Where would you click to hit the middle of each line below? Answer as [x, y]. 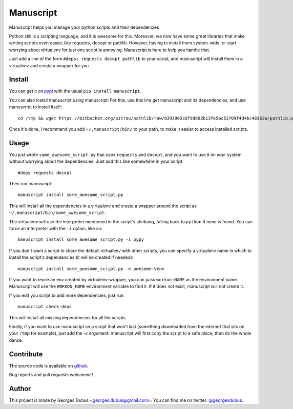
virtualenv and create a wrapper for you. [50, 65]
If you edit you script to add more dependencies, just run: [67, 295]
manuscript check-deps [45, 307]
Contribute [26, 354]
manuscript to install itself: [35, 107]
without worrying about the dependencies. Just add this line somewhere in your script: [96, 161]
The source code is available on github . [49, 366]
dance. [16, 340]
